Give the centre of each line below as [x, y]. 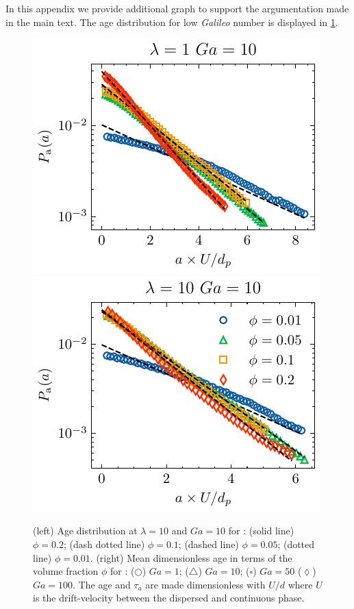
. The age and [102, 584]
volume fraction [66, 571]
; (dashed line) [208, 544]
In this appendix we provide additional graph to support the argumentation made [177, 8]
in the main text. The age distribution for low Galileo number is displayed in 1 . [172, 22]
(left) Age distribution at [85, 531]
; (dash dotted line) [104, 544]
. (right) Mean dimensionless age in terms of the [191, 557]
